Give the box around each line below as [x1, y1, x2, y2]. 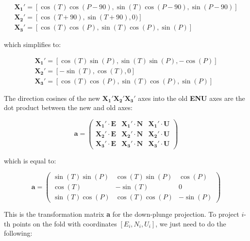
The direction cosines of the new [4, 93, 100, 103]
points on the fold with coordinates [12, 218, 117, 228]
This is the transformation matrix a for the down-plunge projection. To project [4, 209, 239, 219]
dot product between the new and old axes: [4, 102, 133, 112]
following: [4, 228, 33, 238]
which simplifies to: [4, 39, 61, 49]
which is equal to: [4, 155, 56, 165]
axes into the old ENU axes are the [138, 93, 245, 103]
